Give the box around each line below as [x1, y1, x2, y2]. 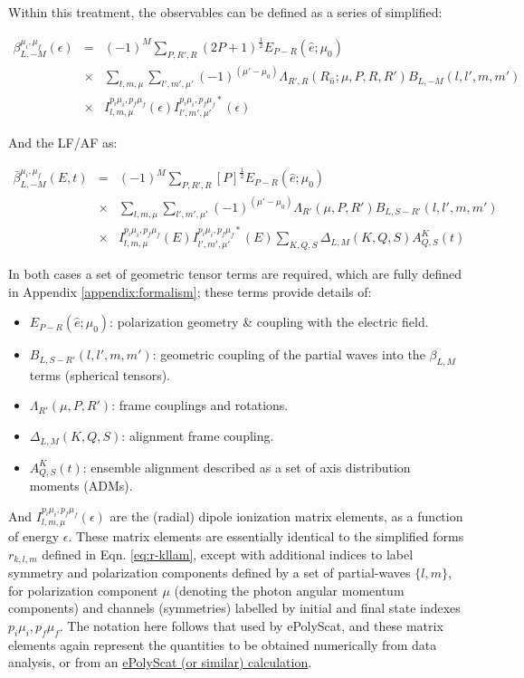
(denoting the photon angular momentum [174, 580, 405, 599]
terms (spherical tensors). [29, 365, 170, 384]
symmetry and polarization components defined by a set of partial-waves [8, 563, 411, 582]
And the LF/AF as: [8, 133, 118, 152]
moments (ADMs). [29, 475, 133, 494]
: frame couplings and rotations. [111, 396, 289, 415]
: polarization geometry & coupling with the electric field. [110, 312, 429, 331]
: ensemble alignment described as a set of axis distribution [82, 457, 411, 476]
